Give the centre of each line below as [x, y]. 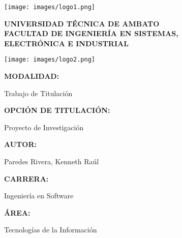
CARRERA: [26, 178]
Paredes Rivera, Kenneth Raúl [52, 161]
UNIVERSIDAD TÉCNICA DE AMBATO [82, 23]
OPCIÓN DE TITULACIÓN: [57, 110]
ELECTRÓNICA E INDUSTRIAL [66, 43]
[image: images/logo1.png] [50, 7]
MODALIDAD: [32, 76]
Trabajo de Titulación [38, 93]
